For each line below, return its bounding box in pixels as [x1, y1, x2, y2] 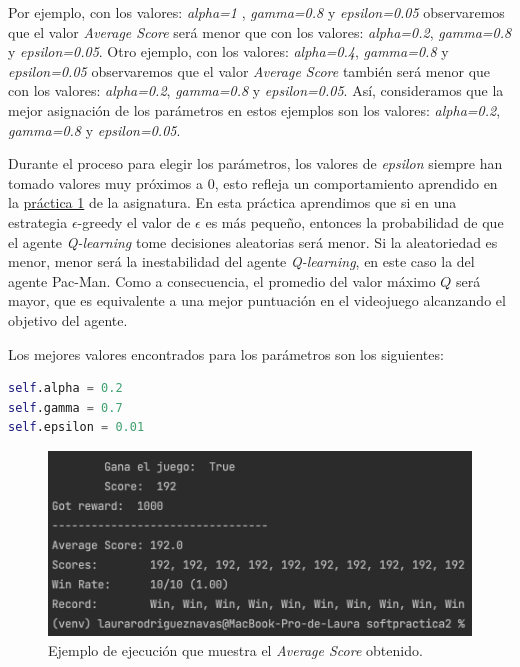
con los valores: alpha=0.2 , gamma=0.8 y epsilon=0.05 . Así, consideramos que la [8, 80, 504, 101]
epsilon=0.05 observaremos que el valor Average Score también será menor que [8, 60, 491, 81]
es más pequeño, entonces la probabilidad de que [205, 211, 504, 232]
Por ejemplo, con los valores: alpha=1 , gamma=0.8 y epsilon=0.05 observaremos [8, 2, 505, 22]
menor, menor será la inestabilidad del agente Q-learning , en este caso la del [8, 251, 475, 272]
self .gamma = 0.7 [8, 400, 123, 415]
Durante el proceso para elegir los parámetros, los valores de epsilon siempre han [8, 153, 503, 174]
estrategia [8, 211, 68, 232]
